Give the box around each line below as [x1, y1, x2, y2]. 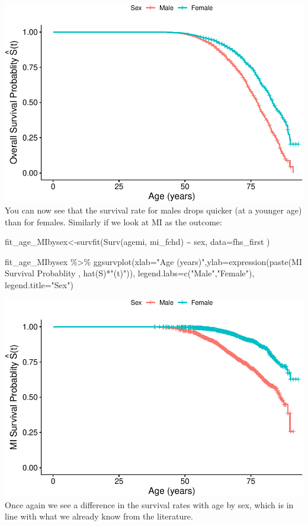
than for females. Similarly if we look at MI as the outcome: [5, 215, 222, 228]
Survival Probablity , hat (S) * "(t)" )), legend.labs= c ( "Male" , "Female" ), [5, 267, 255, 279]
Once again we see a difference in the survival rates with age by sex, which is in [5, 498, 294, 511]
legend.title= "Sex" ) [5, 279, 73, 291]
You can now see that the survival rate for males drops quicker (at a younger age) [5, 204, 302, 216]
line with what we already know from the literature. [5, 510, 193, 522]
